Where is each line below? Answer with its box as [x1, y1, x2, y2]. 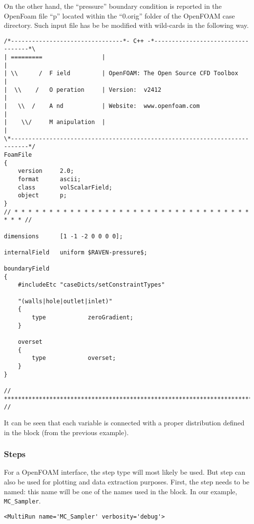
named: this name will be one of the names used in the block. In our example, [4, 486, 237, 496]
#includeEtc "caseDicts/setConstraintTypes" [18, 281, 165, 289]
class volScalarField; [18, 184, 112, 191]
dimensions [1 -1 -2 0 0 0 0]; [4, 232, 123, 240]
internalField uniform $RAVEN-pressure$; [4, 249, 148, 256]
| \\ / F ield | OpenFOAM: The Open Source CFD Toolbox [4, 70, 238, 77]
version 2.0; [18, 168, 74, 175]
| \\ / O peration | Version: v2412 [4, 86, 162, 93]
